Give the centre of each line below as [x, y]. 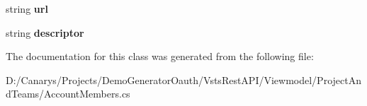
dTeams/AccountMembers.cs [68, 94]
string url [27, 8]
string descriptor [45, 32]
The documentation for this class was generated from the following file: [160, 56]
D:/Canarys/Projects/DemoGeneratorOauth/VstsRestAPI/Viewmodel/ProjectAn [183, 79]
